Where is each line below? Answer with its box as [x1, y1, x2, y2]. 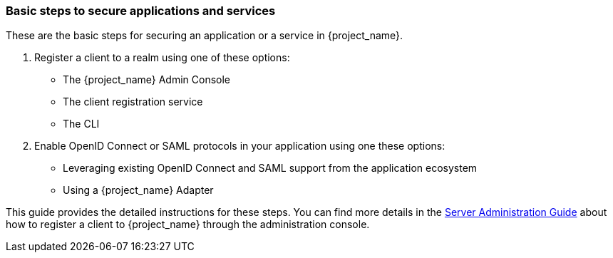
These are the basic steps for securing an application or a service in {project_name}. [6, 29, 403, 42]
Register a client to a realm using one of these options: [34, 51, 290, 64]
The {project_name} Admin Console [63, 73, 231, 86]
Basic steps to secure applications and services [6, 4, 276, 18]
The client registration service [63, 96, 203, 108]
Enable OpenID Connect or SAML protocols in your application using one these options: [34, 140, 445, 153]
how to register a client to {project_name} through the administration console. [6, 218, 370, 231]
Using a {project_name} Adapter [63, 184, 214, 197]
